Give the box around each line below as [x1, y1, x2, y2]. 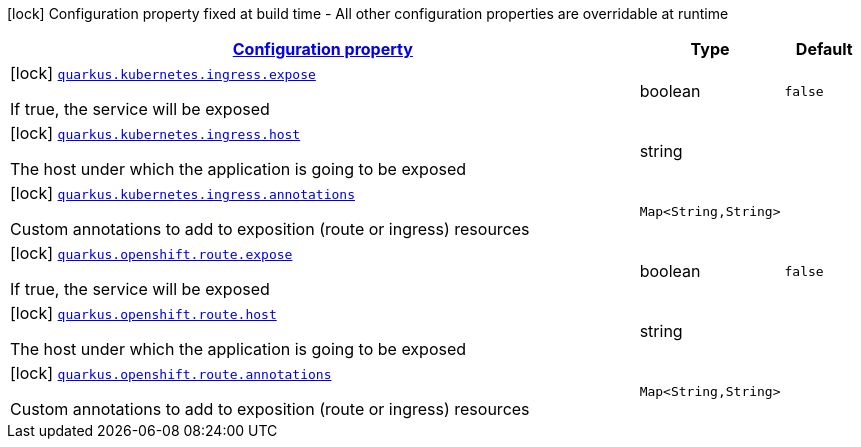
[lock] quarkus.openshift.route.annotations [10, 363, 332, 383]
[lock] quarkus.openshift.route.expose [10, 243, 293, 263]
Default [795, 39, 853, 59]
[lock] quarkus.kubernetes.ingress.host [10, 123, 301, 143]
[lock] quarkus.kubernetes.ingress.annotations [10, 183, 355, 203]
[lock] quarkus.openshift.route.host [10, 303, 277, 323]
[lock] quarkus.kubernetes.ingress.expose [10, 63, 316, 83]
